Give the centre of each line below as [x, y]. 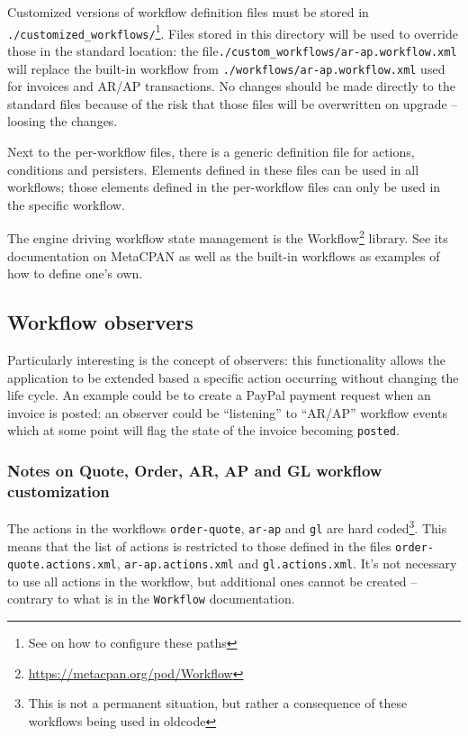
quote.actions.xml [62, 565]
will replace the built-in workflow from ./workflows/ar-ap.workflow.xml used [226, 68]
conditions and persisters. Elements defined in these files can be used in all [213, 169]
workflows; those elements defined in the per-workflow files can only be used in [224, 187]
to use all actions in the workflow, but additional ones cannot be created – [212, 581]
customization [58, 491]
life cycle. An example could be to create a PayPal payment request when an [219, 395]
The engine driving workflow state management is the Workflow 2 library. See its [228, 237]
